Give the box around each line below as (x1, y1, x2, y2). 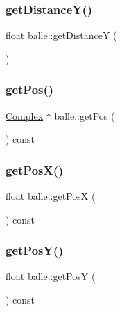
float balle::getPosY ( (6, 269, 96, 283)
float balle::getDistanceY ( (6, 28, 117, 42)
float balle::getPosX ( (6, 189, 96, 203)
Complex (6, 108, 44, 123)
